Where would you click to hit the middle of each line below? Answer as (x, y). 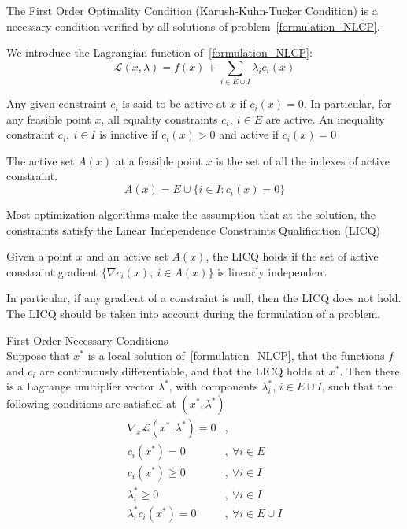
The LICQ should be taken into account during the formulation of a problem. (194, 314)
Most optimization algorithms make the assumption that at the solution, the (191, 215)
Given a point (40, 256)
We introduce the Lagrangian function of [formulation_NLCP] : (159, 52)
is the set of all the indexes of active (303, 160)
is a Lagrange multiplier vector (81, 386)
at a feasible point (159, 160)
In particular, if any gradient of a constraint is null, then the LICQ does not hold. (204, 298)
